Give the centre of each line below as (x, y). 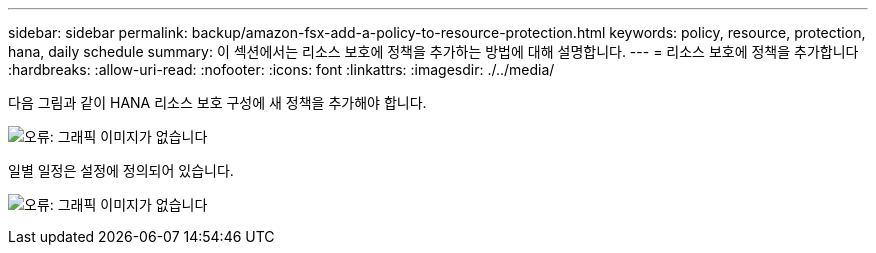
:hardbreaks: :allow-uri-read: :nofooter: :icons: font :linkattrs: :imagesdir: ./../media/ (281, 69)
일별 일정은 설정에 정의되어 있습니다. (121, 170)
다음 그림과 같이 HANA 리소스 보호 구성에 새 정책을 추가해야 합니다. (217, 102)
